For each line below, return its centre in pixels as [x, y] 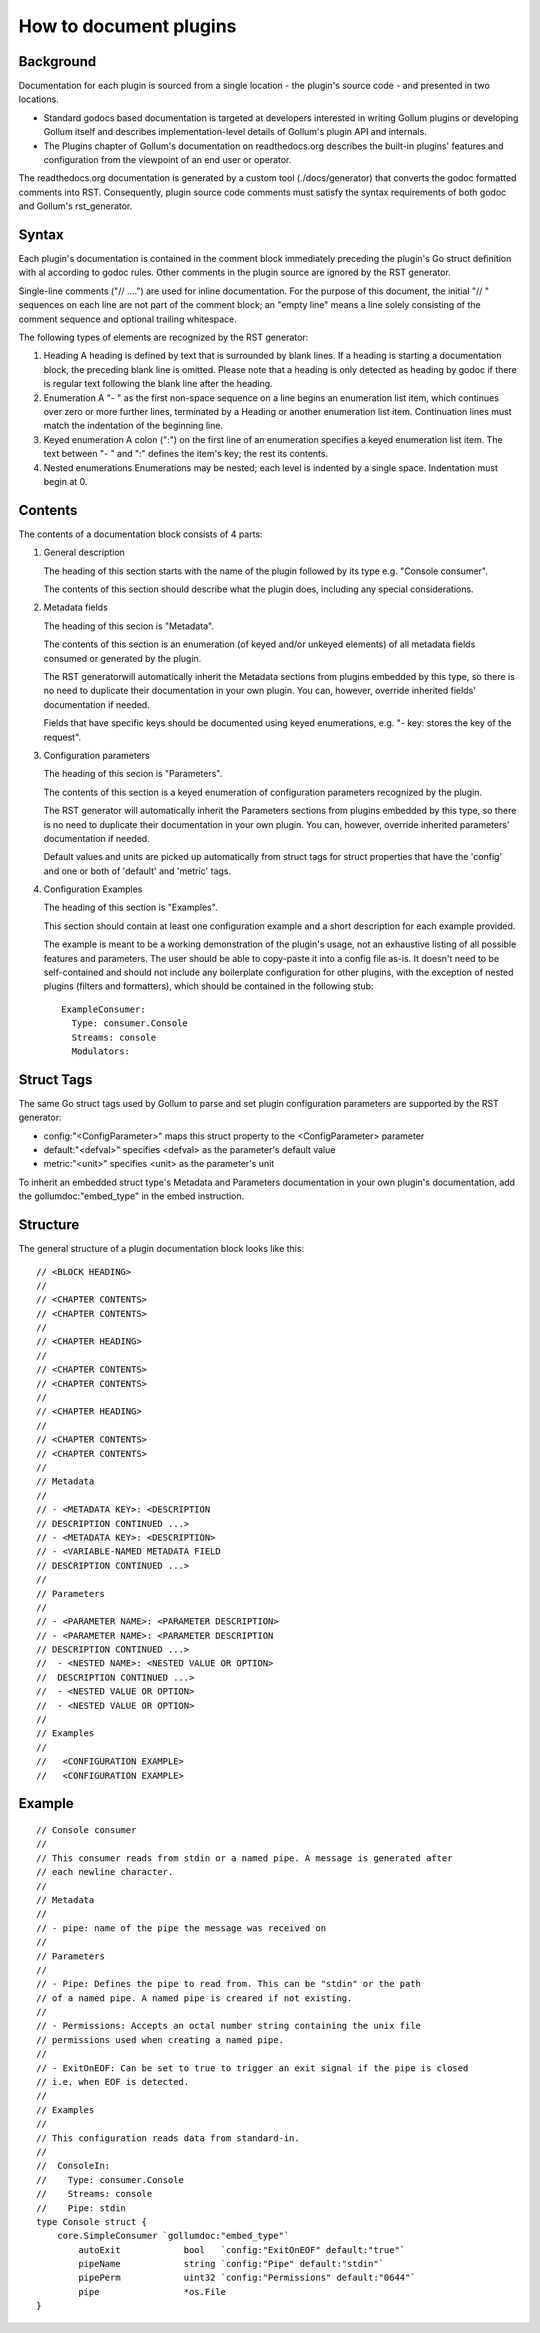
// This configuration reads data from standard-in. [168, 2138]
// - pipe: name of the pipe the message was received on [181, 1928]
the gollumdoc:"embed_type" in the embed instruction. [131, 1196]
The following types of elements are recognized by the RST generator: [163, 337]
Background [57, 61]
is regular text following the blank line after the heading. [158, 384]
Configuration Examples [93, 889]
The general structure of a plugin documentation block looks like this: [161, 1249]
